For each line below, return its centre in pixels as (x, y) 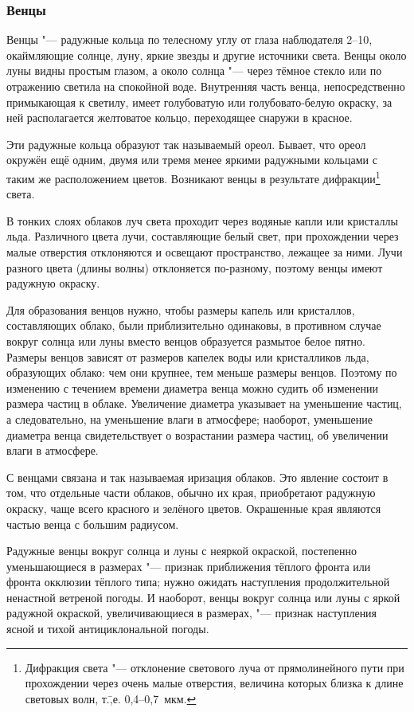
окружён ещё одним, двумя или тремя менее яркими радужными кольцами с (192, 160)
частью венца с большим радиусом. (93, 524)
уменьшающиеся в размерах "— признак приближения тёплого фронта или (189, 566)
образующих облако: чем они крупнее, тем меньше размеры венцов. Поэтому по (202, 372)
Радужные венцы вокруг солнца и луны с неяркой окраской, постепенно (182, 551)
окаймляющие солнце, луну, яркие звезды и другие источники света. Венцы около (207, 55)
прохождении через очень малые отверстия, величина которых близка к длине (214, 683)
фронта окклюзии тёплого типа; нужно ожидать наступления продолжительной (198, 582)
